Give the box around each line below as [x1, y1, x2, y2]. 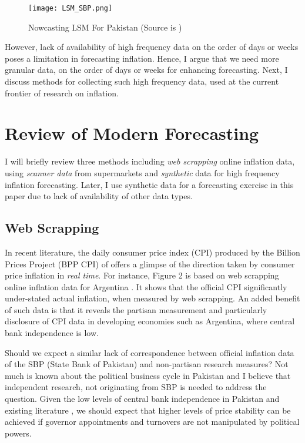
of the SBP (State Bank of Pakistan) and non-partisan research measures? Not [5, 358, 289, 370]
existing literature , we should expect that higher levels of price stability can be [5, 404, 291, 416]
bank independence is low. [5, 327, 99, 339]
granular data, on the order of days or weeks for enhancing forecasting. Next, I [5, 63, 288, 76]
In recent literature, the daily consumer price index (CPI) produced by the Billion [5, 246, 300, 258]
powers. [5, 427, 32, 439]
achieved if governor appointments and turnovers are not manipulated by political [5, 415, 300, 428]
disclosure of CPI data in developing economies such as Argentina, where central [5, 315, 295, 327]
